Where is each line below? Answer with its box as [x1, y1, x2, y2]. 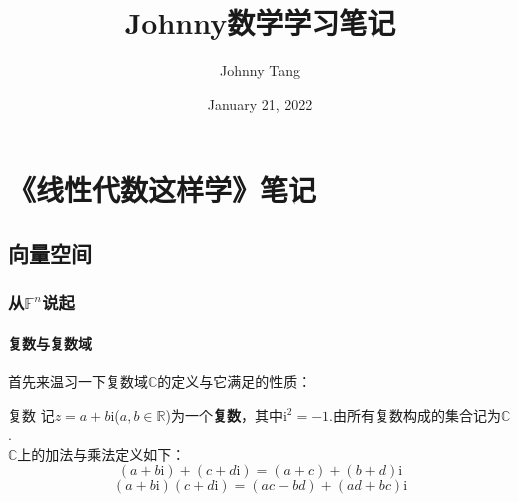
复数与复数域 [8, 332, 92, 353]
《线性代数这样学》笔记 [8, 169, 317, 210]
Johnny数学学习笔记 [124, 2, 396, 43]
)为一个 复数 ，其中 [165, 404, 283, 425]
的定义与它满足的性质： [157, 370, 312, 391]
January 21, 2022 [207, 93, 313, 114]
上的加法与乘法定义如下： [17, 443, 186, 464]
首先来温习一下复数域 [8, 370, 148, 391]
